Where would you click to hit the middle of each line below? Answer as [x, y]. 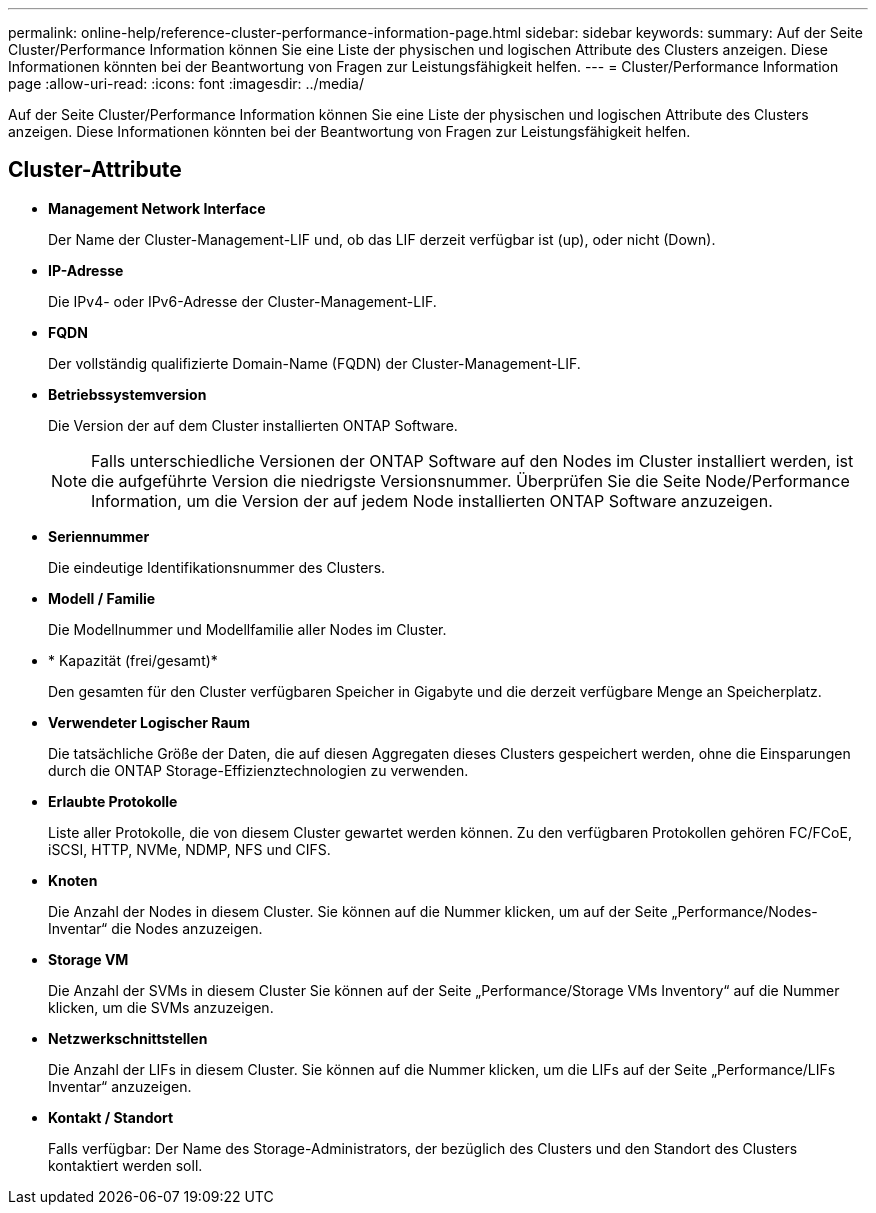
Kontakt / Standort [111, 1117]
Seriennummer [99, 536]
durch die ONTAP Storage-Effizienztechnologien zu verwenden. [258, 770]
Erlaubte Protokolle [113, 801]
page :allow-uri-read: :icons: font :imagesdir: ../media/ [186, 83]
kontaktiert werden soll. [125, 1165]
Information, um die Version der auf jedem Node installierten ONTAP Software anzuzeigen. [432, 500]
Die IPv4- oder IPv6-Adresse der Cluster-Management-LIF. [242, 301]
